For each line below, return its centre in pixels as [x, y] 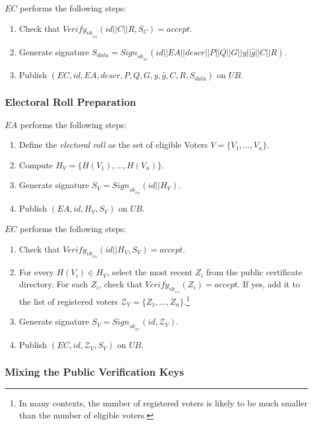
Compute [36, 164]
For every [36, 272]
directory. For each [54, 284]
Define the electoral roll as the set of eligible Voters [113, 145]
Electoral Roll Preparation [71, 102]
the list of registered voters [68, 301]
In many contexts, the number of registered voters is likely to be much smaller [163, 402]
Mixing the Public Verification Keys [95, 371]
